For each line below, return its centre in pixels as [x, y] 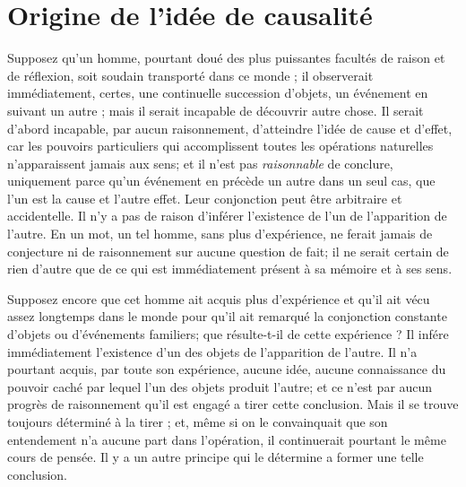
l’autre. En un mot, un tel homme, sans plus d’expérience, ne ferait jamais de [220, 234]
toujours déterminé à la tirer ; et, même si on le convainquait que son [198, 422]
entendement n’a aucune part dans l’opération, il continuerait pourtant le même [227, 439]
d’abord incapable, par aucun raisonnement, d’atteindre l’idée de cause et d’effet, [230, 128]
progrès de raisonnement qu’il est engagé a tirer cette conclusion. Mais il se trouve [233, 404]
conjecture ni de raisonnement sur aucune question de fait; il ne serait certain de [228, 251]
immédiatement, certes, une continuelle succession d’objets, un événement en [218, 93]
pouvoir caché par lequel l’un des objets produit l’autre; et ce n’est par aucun [220, 386]
